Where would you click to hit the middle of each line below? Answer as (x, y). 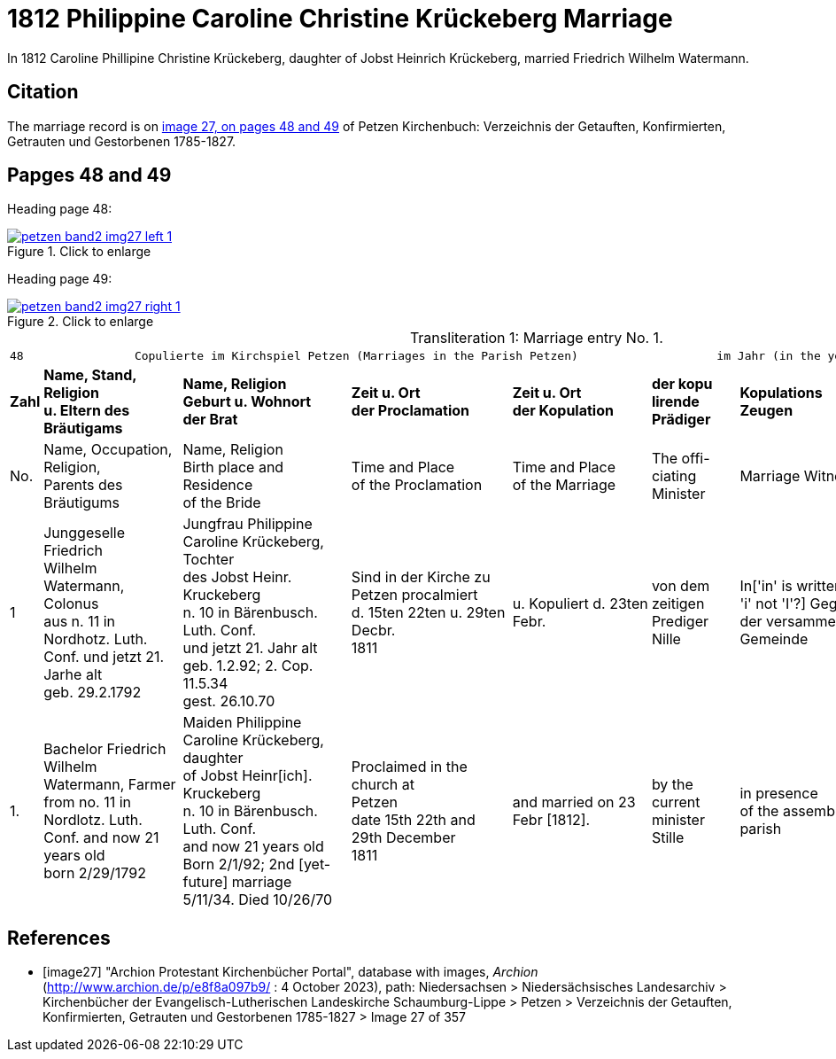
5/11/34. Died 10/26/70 (258, 900)
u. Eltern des (87, 411)
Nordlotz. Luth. (93, 820)
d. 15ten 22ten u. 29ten (428, 613)
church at (383, 785)
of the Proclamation (417, 485)
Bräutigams (83, 428)
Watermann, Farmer (110, 785)
